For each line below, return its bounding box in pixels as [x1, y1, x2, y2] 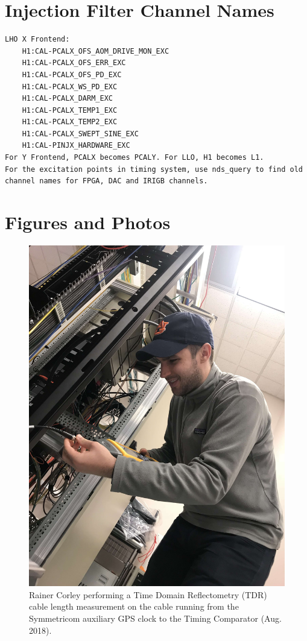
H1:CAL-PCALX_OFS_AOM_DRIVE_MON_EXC [22, 46, 169, 55]
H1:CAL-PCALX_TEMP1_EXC [22, 106, 118, 115]
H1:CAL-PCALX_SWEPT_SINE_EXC [22, 129, 139, 138]
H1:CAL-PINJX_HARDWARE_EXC [22, 141, 130, 150]
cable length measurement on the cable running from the [29, 600, 239, 613]
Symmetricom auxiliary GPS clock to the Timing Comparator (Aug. [29, 612, 282, 625]
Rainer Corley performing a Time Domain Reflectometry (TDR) [29, 588, 267, 601]
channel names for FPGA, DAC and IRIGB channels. [5, 177, 208, 186]
